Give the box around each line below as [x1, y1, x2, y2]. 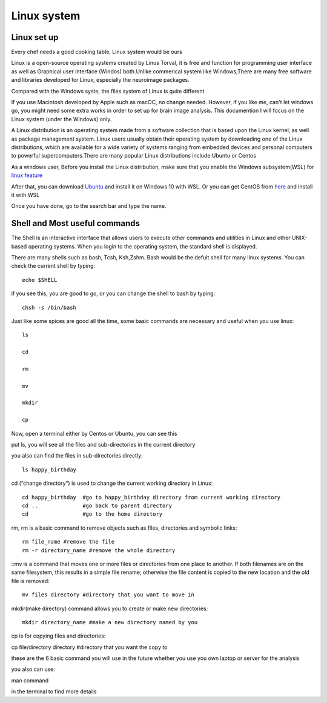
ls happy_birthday [22, 466, 77, 473]
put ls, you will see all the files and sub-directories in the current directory [11, 441, 196, 448]
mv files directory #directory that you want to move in [22, 591, 195, 598]
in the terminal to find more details [11, 688, 97, 695]
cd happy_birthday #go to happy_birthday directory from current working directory [22, 494, 281, 501]
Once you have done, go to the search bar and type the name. [11, 202, 167, 210]
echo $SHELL [22, 276, 58, 283]
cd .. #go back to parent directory [22, 502, 173, 509]
